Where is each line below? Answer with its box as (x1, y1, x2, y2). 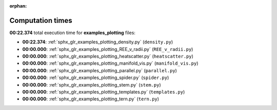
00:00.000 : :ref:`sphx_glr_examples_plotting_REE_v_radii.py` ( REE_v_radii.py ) (22, 46, 193, 52)
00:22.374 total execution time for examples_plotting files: (9, 30, 136, 36)
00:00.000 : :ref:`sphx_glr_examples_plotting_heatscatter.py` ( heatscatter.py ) (22, 53, 193, 60)
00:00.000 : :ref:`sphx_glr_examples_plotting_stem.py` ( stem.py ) (22, 81, 161, 88)
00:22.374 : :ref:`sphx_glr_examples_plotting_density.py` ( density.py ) (22, 39, 173, 45)
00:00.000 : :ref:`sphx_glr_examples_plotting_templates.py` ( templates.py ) (22, 89, 185, 95)
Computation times (9, 16, 72, 25)
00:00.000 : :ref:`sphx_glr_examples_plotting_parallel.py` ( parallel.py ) (22, 67, 177, 73)
